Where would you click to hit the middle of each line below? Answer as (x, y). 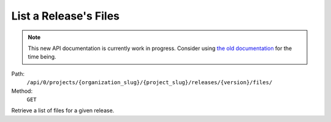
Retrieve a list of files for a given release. (63, 110)
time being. (42, 57)
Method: (22, 91)
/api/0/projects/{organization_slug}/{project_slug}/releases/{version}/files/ (150, 83)
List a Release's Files (65, 16)
